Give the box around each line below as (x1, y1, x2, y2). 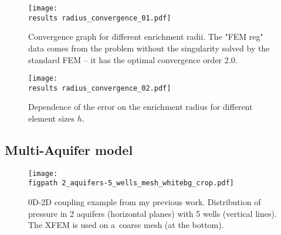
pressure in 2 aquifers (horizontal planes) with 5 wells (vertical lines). (28, 207, 277, 219)
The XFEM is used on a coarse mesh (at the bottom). (28, 219, 224, 231)
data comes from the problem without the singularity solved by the (28, 42, 270, 54)
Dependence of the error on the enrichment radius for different (28, 101, 253, 113)
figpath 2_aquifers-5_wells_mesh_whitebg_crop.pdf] (28, 179, 234, 188)
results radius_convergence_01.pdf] (28, 13, 171, 22)
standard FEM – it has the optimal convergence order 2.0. (28, 53, 238, 65)
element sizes (28, 112, 75, 124)
